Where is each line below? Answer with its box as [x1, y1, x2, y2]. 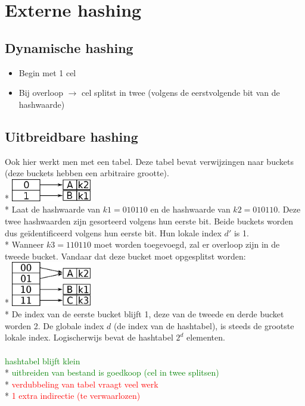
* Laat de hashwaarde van [5, 203, 101, 216]
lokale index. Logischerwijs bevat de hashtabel [5, 331, 173, 343]
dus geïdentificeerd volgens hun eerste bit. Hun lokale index [5, 226, 222, 239]
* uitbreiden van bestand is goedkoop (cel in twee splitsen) [5, 366, 219, 379]
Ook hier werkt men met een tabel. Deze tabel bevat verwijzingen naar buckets [5, 155, 294, 167]
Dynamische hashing [5, 38, 133, 57]
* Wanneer [5, 238, 44, 251]
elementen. [186, 331, 225, 343]
